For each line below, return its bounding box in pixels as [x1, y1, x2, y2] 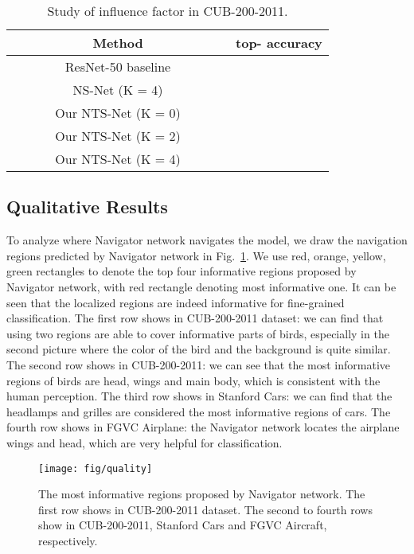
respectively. [38, 532, 98, 548]
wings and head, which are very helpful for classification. [6, 434, 283, 451]
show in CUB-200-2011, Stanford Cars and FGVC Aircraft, [38, 517, 327, 533]
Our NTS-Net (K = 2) [55, 127, 181, 145]
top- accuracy [236, 33, 322, 52]
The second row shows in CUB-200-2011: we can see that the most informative [6, 356, 391, 373]
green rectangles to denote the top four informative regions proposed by [6, 263, 357, 279]
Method [92, 33, 143, 52]
